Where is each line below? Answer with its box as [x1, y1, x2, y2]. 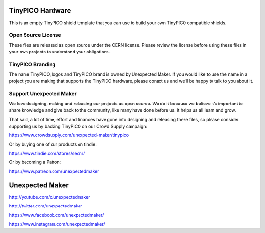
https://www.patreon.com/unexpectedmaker [9, 168, 99, 174]
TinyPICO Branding [9, 61, 56, 68]
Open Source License [9, 32, 61, 39]
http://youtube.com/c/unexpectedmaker [9, 194, 90, 200]
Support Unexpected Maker [9, 90, 77, 97]
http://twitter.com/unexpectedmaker [9, 203, 82, 209]
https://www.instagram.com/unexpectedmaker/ [9, 221, 105, 227]
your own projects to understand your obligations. [9, 49, 110, 55]
